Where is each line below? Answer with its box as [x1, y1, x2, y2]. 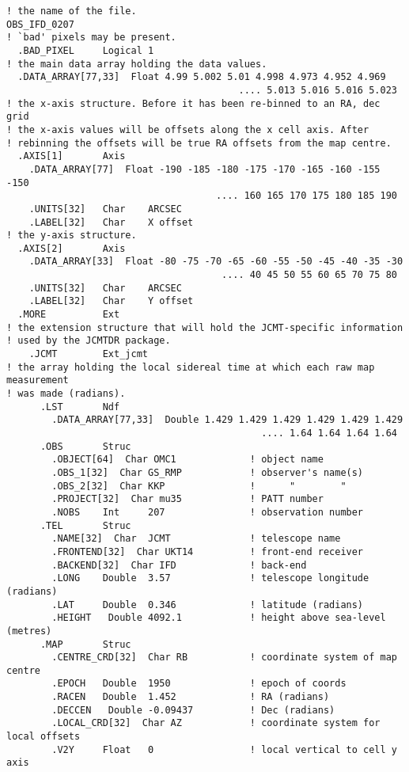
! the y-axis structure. [6, 230, 137, 241]
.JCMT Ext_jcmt [28, 348, 148, 360]
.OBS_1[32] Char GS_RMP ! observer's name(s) [51, 466, 364, 478]
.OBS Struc [40, 440, 131, 452]
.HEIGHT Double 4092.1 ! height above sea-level [51, 612, 386, 624]
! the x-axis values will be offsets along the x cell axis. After [6, 124, 369, 135]
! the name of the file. [6, 6, 137, 17]
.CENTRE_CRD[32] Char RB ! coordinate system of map [51, 652, 397, 664]
